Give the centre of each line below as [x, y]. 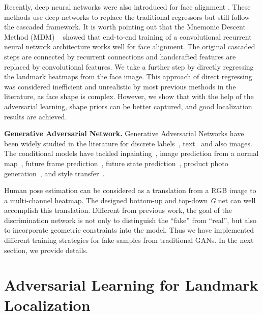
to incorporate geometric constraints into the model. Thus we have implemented [129, 230]
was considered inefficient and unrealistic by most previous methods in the [120, 86]
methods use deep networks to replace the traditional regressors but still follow [127, 17]
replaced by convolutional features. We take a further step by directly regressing [129, 66]
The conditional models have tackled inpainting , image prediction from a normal [131, 153]
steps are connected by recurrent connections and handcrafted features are [120, 56]
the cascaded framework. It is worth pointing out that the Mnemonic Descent [125, 27]
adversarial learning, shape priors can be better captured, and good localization [128, 106]
